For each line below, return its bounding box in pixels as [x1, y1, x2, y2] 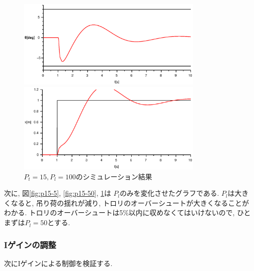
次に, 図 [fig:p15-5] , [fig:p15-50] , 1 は [4, 188, 111, 198]
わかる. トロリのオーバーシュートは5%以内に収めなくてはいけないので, [4, 207, 235, 218]
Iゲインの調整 [4, 238, 56, 251]
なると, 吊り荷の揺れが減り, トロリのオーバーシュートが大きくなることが [10, 197, 249, 208]
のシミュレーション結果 [76, 171, 153, 181]
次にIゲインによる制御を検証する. [4, 258, 113, 268]
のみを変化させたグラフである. [119, 188, 219, 198]
